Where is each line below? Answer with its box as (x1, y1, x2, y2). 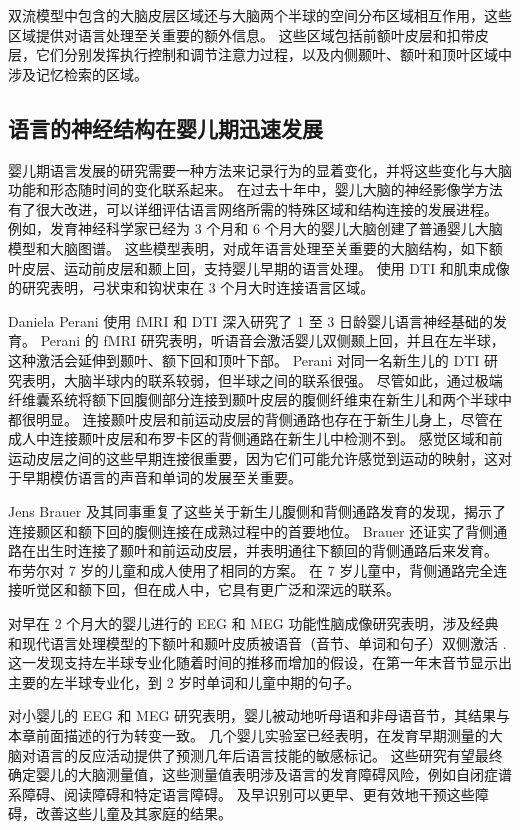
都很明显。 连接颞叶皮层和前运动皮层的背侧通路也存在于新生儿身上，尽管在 (8, 408, 503, 429)
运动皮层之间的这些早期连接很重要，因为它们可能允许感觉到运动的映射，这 (8, 447, 498, 468)
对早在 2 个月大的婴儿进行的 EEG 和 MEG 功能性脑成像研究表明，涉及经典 (8, 613, 499, 634)
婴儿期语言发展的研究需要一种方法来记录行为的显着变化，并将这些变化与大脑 (8, 159, 512, 180)
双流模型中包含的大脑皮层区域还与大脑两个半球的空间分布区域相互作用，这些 (8, 5, 512, 25)
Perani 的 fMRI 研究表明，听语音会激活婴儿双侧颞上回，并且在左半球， (40, 330, 505, 351)
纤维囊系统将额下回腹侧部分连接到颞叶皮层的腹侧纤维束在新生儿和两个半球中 (8, 389, 512, 410)
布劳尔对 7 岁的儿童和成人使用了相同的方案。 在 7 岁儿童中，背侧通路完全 (8, 559, 494, 580)
